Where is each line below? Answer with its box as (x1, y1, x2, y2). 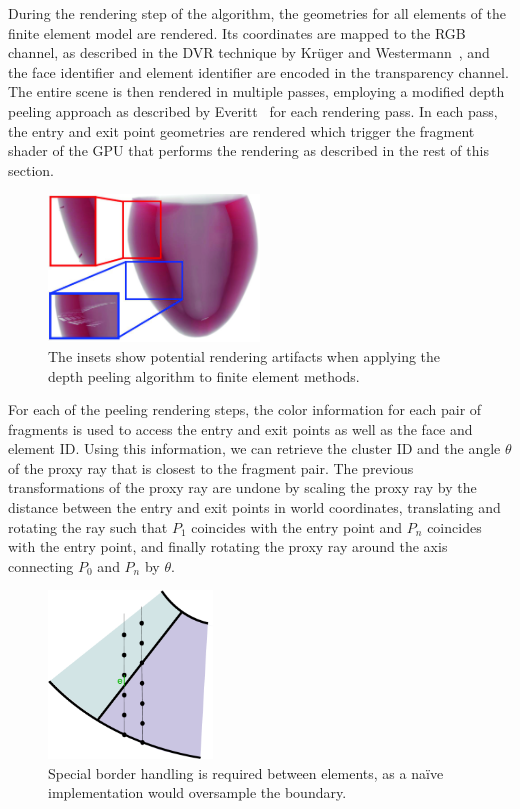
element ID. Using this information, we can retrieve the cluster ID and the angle (8, 438, 501, 459)
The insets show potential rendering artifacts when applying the (48, 345, 441, 366)
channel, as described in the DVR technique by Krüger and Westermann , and (8, 42, 490, 63)
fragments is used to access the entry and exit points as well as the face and (8, 418, 473, 439)
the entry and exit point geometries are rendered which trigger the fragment (8, 120, 475, 141)
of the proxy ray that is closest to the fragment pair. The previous (8, 457, 414, 478)
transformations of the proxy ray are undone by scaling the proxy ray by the (8, 477, 477, 498)
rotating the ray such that (8, 516, 168, 537)
